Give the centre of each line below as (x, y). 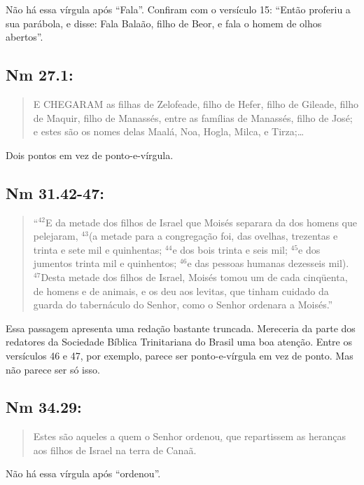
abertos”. (24, 37)
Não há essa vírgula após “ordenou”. (83, 473)
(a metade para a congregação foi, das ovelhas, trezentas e (213, 236)
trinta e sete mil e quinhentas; (98, 249)
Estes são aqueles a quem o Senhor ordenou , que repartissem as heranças (190, 436)
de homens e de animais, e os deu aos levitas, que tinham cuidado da (181, 291)
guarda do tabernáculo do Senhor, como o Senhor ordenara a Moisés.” (183, 305)
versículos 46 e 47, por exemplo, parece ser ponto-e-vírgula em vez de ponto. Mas (180, 355)
